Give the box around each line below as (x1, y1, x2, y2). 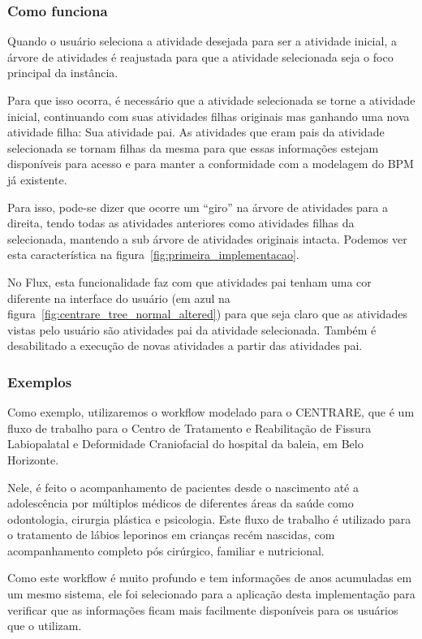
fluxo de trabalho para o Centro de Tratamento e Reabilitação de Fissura (7, 419, 372, 436)
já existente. (7, 171, 67, 188)
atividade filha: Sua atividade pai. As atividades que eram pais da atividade (7, 123, 385, 140)
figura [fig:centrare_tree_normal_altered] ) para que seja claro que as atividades (7, 305, 407, 322)
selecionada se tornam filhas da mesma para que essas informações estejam (7, 139, 379, 156)
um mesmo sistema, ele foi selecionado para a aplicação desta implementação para (7, 585, 416, 602)
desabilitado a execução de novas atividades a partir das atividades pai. (7, 337, 363, 354)
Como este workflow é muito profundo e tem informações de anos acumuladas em (7, 569, 412, 586)
